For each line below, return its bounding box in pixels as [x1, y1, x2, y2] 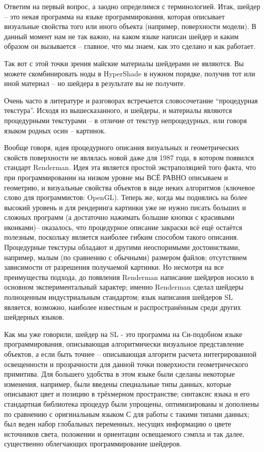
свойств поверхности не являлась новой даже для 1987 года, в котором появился [4, 152, 254, 162]
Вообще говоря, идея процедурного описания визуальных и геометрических [4, 142, 240, 153]
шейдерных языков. [4, 312, 65, 322]
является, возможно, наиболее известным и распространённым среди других [4, 301, 241, 312]
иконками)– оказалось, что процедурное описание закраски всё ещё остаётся [4, 221, 242, 232]
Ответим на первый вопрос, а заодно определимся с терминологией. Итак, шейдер [4, 1, 260, 11]
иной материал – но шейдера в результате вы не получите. [4, 78, 186, 89]
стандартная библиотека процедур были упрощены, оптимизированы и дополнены [4, 398, 259, 409]
